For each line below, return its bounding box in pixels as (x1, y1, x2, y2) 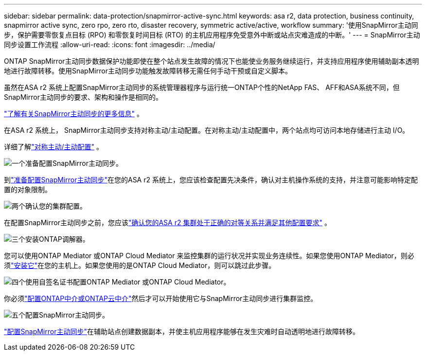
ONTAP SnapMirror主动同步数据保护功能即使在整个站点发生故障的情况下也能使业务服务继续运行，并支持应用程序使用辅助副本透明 (4, 57, 419, 65)
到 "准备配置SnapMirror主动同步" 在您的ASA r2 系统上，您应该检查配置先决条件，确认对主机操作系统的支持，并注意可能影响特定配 (4, 176, 418, 184)
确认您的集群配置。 (25, 202, 87, 210)
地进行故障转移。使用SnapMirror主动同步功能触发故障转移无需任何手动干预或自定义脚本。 (4, 67, 292, 75)
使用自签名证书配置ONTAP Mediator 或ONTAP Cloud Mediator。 (25, 278, 231, 286)
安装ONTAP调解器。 (25, 235, 89, 243)
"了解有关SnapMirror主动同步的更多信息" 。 (4, 109, 143, 118)
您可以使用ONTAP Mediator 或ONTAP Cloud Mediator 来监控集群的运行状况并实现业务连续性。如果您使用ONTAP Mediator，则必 (4, 251, 414, 260)
